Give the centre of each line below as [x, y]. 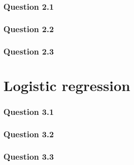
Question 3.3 [29, 156]
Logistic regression [67, 85]
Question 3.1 [29, 111]
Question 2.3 [29, 51]
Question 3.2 [29, 134]
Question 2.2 [29, 28]
